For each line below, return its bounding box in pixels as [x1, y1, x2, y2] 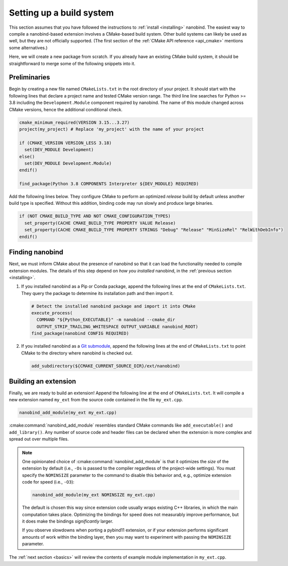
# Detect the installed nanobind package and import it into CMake [31, 303, 196, 309]
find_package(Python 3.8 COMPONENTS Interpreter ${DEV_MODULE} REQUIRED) [19, 181, 199, 187]
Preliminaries [9, 73, 51, 81]
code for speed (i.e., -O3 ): [22, 479, 75, 485]
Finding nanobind [9, 248, 63, 256]
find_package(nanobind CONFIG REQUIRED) [31, 331, 129, 336]
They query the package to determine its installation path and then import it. [21, 290, 174, 296]
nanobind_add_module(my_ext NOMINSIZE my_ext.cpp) [32, 492, 156, 498]
